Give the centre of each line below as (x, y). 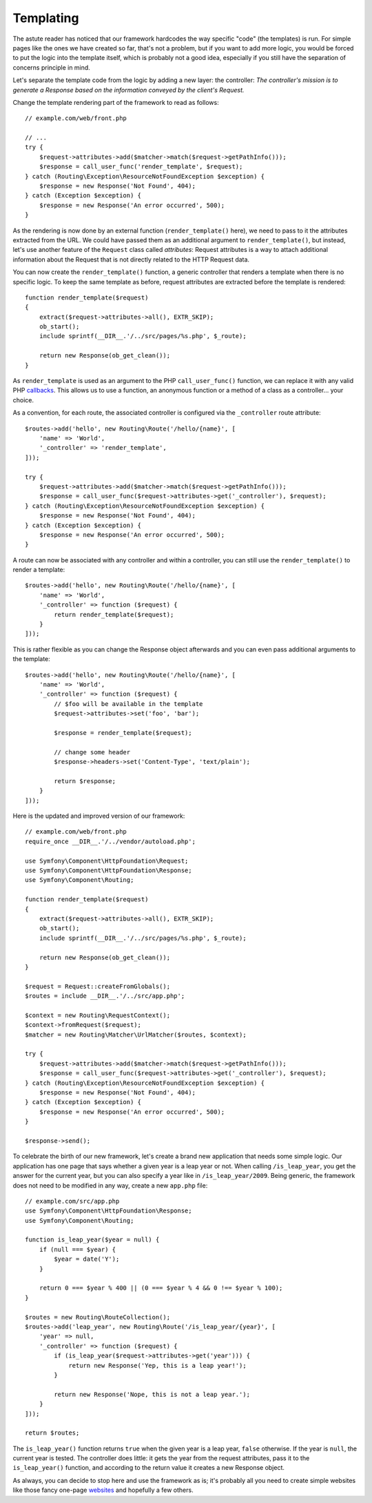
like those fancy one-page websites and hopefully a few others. (103, 1490)
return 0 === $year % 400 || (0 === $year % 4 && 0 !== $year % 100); (161, 1288)
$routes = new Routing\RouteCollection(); (98, 1317)
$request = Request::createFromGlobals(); (98, 986)
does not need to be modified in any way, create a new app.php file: (110, 1185)
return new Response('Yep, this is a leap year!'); (158, 1365)
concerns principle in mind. (52, 67)
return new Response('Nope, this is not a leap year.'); (152, 1394)
